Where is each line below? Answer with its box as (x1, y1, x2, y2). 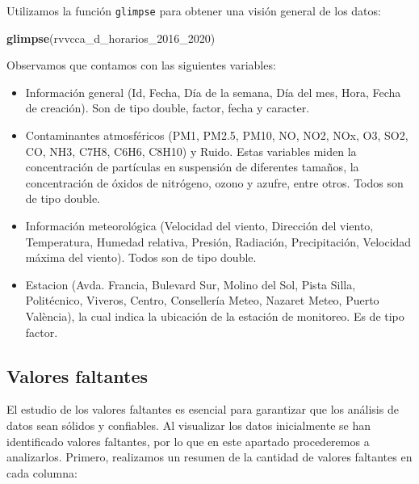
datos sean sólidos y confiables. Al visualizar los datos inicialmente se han (6, 416, 371, 433)
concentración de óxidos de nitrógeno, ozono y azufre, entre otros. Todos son (25, 174, 404, 191)
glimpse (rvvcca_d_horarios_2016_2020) (6, 29, 216, 46)
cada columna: (6, 464, 78, 481)
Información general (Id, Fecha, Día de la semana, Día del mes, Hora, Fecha (25, 83, 401, 100)
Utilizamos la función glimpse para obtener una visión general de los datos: (6, 2, 381, 19)
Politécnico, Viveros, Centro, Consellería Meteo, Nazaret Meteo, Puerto (25, 292, 379, 309)
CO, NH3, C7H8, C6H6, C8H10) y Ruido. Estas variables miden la (25, 142, 357, 159)
